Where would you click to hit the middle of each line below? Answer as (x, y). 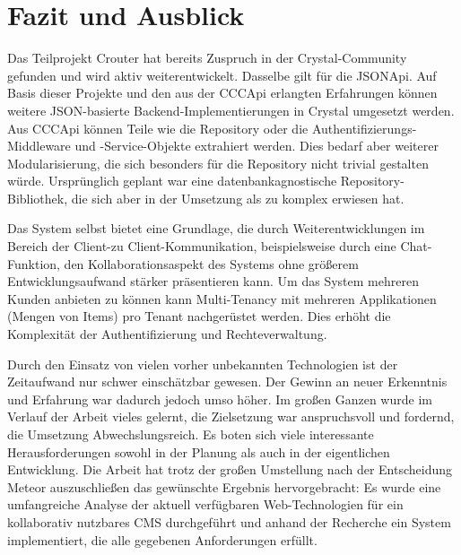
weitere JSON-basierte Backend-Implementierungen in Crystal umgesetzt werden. (231, 110)
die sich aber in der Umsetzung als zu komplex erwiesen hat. (238, 198)
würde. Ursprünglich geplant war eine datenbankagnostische (172, 181)
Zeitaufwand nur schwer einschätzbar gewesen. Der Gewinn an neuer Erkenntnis (227, 382)
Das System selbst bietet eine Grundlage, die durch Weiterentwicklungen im (216, 228)
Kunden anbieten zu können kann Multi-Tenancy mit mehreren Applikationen (222, 298)
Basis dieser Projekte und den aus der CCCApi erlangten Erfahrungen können (222, 93)
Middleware (39, 146)
